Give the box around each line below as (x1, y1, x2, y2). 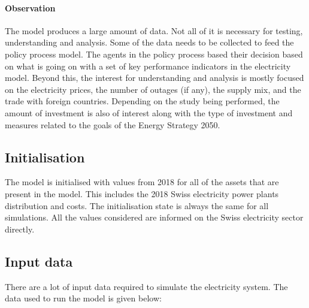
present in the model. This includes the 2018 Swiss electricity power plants (5, 187, 279, 200)
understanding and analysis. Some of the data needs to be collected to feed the (5, 36, 294, 49)
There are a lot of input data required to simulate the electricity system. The (5, 280, 288, 292)
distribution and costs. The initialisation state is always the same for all (5, 199, 269, 212)
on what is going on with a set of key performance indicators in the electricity (5, 59, 291, 72)
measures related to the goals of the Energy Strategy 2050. (5, 118, 220, 131)
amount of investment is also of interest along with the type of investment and (5, 106, 293, 119)
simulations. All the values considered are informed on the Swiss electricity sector (5, 211, 304, 224)
